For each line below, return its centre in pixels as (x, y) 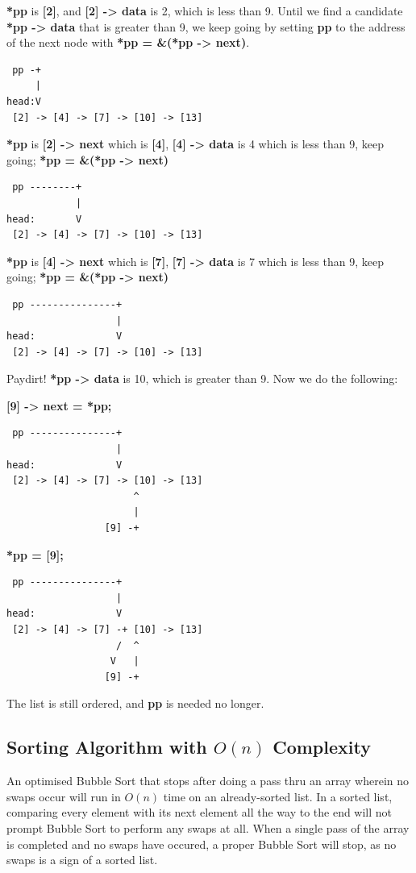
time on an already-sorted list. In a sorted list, (278, 796)
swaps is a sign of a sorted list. (82, 860)
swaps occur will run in (64, 796)
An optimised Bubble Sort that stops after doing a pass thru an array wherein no (208, 781)
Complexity (322, 747)
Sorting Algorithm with (107, 747)
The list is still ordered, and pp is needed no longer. (135, 703)
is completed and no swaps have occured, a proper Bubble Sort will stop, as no (202, 844)
